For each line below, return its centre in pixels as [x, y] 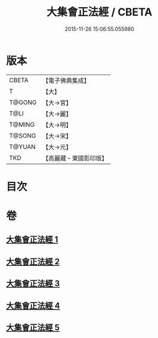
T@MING [22, 124]
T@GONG [23, 102]
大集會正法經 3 [33, 284]
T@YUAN [22, 147]
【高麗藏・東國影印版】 [75, 158]
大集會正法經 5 [33, 328]
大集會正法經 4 [33, 305]
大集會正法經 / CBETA [99, 12]
